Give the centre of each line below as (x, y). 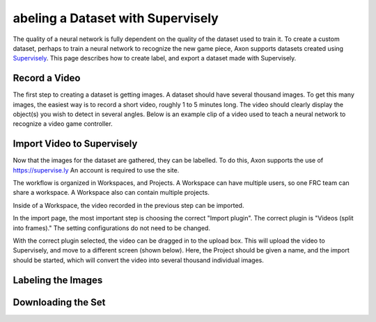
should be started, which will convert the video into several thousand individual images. (138, 260)
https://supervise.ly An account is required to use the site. (96, 170)
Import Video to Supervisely (75, 144)
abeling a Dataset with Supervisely (116, 18)
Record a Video (47, 78)
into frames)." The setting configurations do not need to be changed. (111, 228)
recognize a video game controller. (63, 124)
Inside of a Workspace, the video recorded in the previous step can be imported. (128, 205)
